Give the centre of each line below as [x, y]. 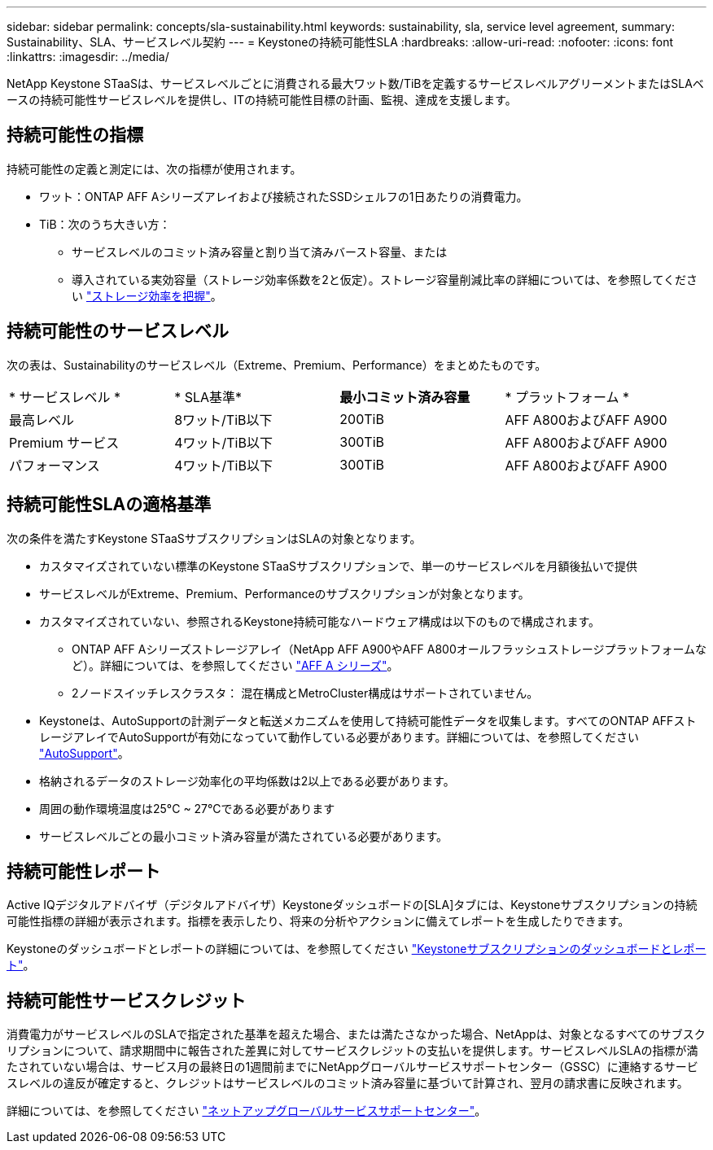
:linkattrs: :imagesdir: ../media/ [88, 57]
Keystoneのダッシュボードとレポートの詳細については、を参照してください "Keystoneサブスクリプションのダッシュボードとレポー [356, 949]
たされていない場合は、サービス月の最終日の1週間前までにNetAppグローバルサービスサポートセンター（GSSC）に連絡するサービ [352, 1067]
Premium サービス [64, 442]
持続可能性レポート [83, 871]
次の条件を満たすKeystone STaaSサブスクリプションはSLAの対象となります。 [214, 538]
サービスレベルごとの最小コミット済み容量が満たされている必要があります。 [244, 836]
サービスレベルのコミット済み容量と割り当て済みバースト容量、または [260, 251]
